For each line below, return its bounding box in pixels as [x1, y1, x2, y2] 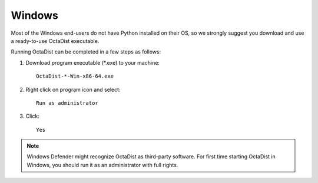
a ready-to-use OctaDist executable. [11, 37, 100, 44]
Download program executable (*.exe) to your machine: [25, 59, 160, 66]
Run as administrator [36, 99, 98, 106]
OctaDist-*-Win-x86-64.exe [36, 73, 114, 79]
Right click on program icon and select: [25, 86, 121, 93]
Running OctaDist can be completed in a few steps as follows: [11, 48, 161, 55]
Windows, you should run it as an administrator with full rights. [26, 161, 178, 168]
